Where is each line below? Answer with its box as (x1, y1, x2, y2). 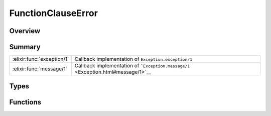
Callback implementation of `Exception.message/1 (74, 62, 190, 69)
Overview (9, 27, 41, 35)
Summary (9, 43, 41, 51)
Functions (9, 98, 42, 106)
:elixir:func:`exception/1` (12, 56, 69, 63)
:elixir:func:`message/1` (12, 65, 68, 72)
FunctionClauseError (9, 8, 98, 19)
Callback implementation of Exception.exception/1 (74, 56, 193, 63)
